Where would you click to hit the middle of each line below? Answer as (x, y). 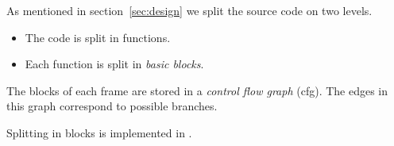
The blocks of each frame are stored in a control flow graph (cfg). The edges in (197, 90)
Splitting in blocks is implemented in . (99, 132)
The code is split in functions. (98, 37)
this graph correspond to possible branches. (112, 106)
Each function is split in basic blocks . (114, 64)
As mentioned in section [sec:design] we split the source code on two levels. (189, 10)
